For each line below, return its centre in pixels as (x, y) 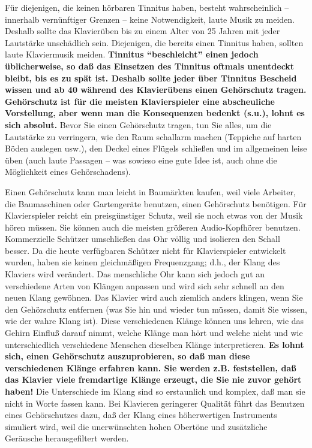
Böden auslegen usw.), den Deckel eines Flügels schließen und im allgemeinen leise (156, 148)
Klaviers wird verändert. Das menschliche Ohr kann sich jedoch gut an (135, 274)
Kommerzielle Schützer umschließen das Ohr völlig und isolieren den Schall (142, 239)
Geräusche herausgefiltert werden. (67, 438)
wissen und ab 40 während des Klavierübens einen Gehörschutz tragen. (156, 90)
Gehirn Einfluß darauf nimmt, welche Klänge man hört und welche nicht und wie (154, 333)
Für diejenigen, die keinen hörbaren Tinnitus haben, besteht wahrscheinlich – (147, 7)
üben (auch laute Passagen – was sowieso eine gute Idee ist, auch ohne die (141, 160)
